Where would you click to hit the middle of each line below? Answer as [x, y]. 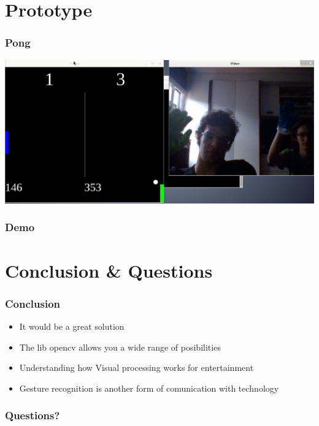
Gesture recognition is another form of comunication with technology [149, 388]
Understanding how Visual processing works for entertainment [136, 367]
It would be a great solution [72, 326]
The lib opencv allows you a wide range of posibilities [120, 347]
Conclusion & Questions [109, 270]
